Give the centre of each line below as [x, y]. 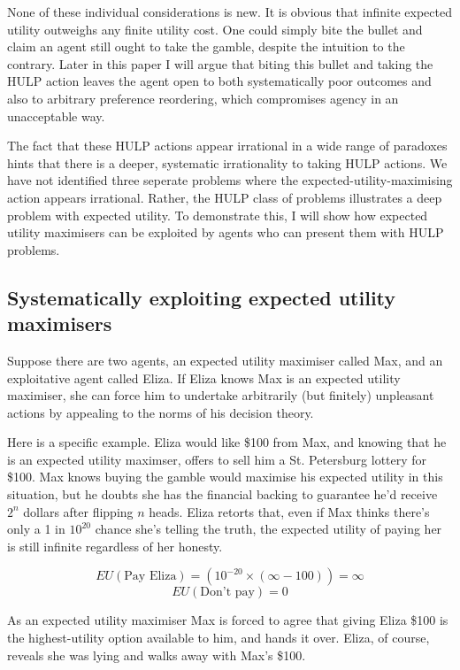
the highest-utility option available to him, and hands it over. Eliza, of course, [218, 638]
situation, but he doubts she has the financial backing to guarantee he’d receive [222, 494]
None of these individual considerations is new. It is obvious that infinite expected [230, 12]
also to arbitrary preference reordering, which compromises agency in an [203, 98]
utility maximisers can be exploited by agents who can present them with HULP [226, 232]
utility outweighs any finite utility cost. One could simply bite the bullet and [215, 29]
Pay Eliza [150, 577]
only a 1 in [36, 529]
